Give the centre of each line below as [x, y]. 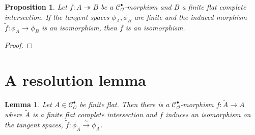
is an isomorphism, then [79, 27]
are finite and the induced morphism [191, 16]
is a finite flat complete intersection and [95, 114]
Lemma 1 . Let [28, 104]
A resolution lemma [75, 80]
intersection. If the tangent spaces [57, 16]
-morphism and [148, 7]
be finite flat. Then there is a [124, 104]
